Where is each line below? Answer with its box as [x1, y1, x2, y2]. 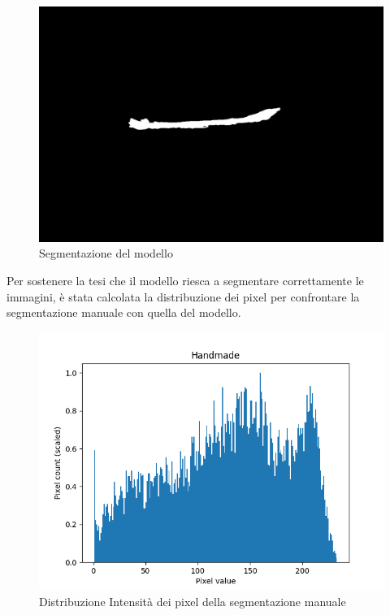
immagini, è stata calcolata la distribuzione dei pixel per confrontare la [6, 288, 360, 305]
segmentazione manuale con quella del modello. [6, 304, 241, 321]
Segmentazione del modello [39, 245, 173, 262]
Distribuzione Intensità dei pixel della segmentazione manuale [39, 593, 346, 610]
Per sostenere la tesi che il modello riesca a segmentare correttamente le [6, 272, 364, 289]
